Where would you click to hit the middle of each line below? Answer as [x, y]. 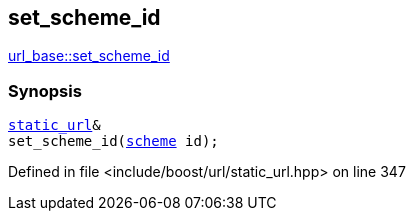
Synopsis [45, 90]
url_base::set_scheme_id [89, 56]
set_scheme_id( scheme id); [113, 141]
